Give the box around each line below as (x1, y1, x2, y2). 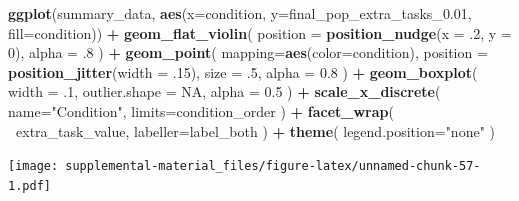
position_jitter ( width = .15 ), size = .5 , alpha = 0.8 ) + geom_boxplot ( (8, 61, 478, 82)
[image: (8, 159, 59, 174)
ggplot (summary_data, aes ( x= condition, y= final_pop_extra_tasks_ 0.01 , (8, 3, 472, 23)
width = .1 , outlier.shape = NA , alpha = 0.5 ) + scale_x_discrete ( (8, 81, 441, 102)
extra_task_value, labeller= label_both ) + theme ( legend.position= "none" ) (16, 120, 495, 141)
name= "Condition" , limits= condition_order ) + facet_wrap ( (8, 100, 394, 121)
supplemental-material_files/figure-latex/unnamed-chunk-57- (65, 159, 481, 174)
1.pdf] (8, 178, 51, 193)
